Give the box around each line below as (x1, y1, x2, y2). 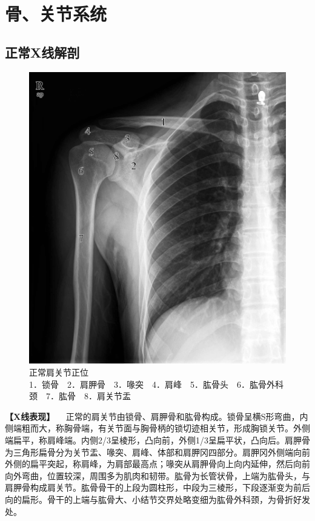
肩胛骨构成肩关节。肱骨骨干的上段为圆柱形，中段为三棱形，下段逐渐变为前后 (5, 481, 310, 494)
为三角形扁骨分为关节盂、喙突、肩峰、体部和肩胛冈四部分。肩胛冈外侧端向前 (5, 445, 310, 458)
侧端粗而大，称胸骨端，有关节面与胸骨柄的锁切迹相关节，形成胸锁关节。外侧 (5, 422, 310, 434)
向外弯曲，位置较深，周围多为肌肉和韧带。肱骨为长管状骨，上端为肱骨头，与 (5, 469, 310, 482)
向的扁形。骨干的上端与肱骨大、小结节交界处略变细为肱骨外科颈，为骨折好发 (5, 493, 310, 505)
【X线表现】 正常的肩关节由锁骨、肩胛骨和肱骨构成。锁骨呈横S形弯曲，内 (5, 410, 308, 422)
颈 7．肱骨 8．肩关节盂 (29, 390, 131, 402)
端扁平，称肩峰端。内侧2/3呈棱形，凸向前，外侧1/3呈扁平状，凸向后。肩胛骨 (5, 434, 310, 446)
